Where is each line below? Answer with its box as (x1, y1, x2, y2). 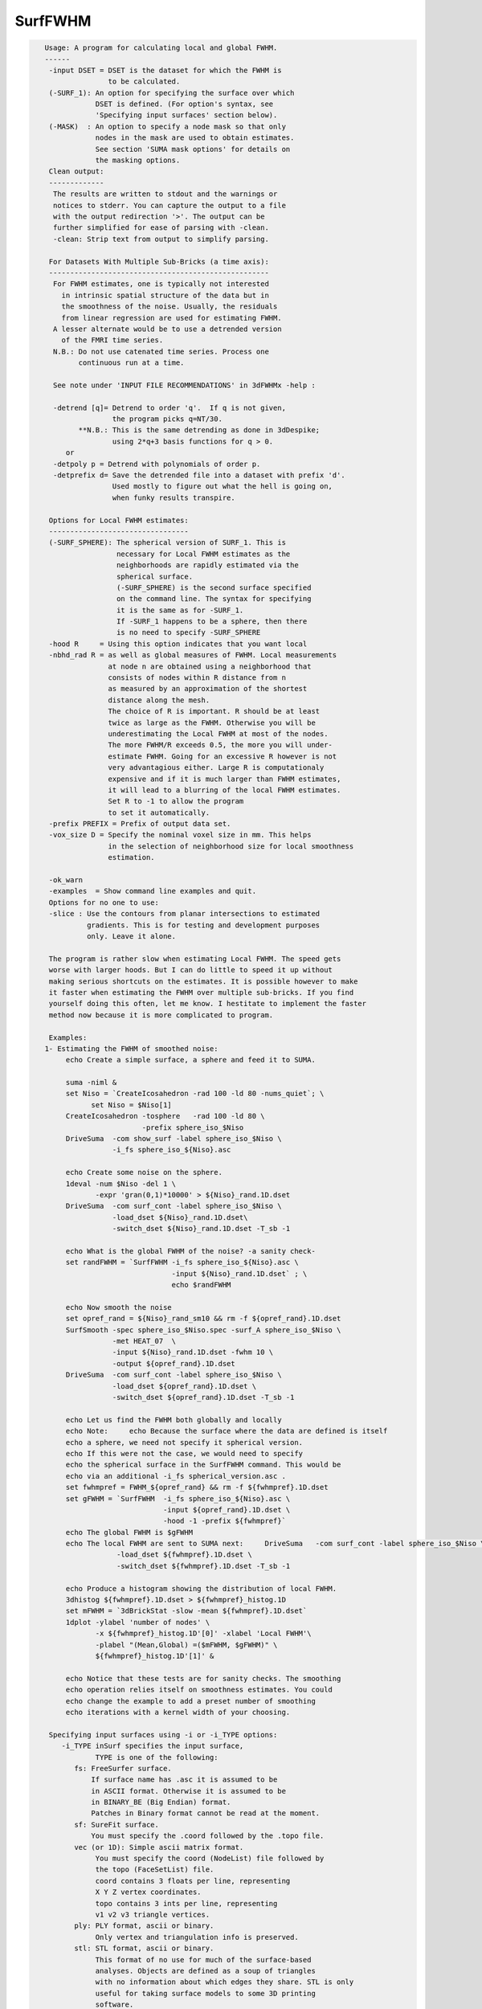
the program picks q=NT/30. (112, 415, 223, 423)
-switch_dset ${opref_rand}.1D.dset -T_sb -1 (112, 1393, 295, 1402)
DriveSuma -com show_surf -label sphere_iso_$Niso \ (65, 1134, 282, 1144)
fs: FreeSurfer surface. (73, 1764, 172, 1773)
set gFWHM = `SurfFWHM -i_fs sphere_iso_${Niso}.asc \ (65, 1494, 291, 1503)
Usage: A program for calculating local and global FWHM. (44, 43, 278, 52)
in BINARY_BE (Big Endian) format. (91, 1798, 231, 1807)
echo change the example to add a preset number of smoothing (65, 1696, 317, 1705)
